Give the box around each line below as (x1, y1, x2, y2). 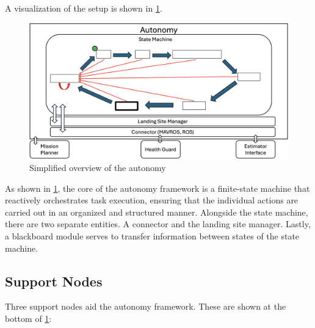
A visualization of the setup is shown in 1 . (5, 2, 162, 14)
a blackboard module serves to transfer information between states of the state (5, 229, 300, 242)
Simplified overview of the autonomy (29, 161, 166, 173)
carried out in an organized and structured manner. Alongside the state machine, (5, 205, 308, 218)
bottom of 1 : (5, 312, 52, 324)
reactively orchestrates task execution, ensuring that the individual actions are (5, 194, 299, 206)
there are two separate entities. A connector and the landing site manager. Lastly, (5, 217, 311, 230)
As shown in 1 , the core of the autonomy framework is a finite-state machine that (5, 181, 310, 194)
